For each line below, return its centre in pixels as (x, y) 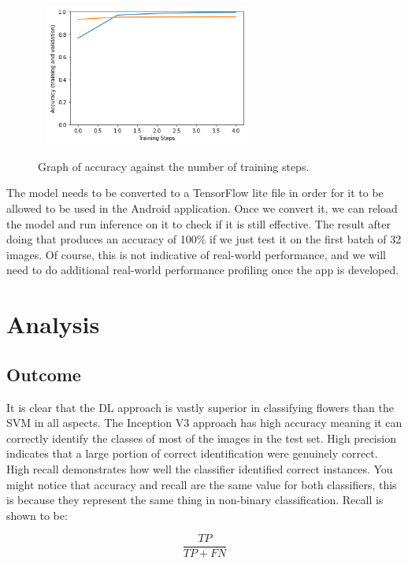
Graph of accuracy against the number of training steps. (174, 166)
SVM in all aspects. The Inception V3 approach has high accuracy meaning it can (204, 423)
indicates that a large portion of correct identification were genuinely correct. (192, 453)
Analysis (53, 324)
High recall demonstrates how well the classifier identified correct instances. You (200, 469)
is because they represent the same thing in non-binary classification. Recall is (195, 500)
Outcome (44, 374)
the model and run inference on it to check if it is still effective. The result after (199, 223)
